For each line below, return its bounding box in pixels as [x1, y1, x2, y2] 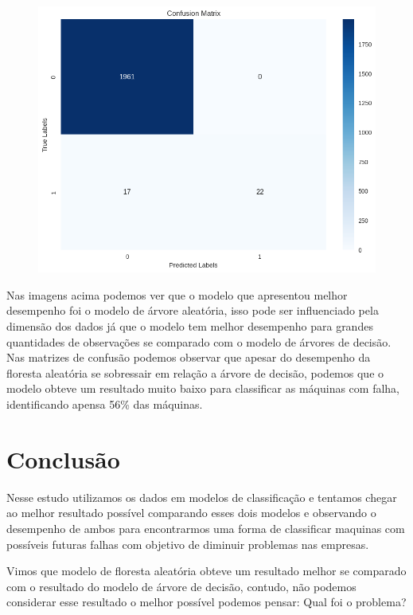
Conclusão [6, 442, 120, 475]
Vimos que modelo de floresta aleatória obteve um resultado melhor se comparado [6, 562, 407, 579]
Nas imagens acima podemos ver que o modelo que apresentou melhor [6, 286, 348, 303]
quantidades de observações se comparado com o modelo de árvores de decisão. [6, 333, 392, 350]
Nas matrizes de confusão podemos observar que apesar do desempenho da [6, 349, 371, 366]
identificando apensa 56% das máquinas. [6, 396, 203, 412]
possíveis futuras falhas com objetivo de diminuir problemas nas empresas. [6, 535, 369, 552]
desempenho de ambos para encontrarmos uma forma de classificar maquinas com [6, 519, 405, 536]
